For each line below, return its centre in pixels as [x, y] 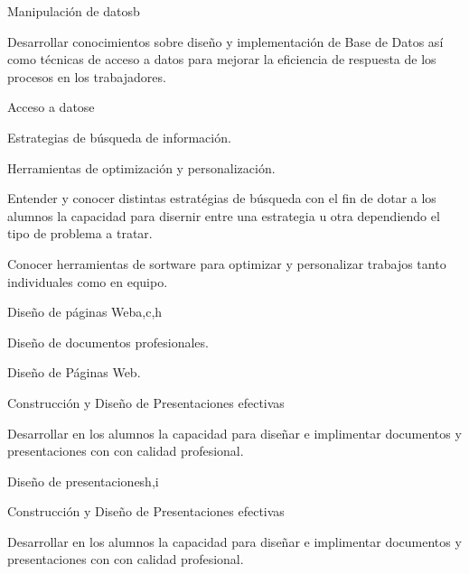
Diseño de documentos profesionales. [108, 342]
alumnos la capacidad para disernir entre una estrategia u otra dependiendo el [224, 215]
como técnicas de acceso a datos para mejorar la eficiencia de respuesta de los [222, 59]
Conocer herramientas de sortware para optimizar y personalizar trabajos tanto [227, 263]
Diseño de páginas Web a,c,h [85, 312]
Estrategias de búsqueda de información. [119, 137]
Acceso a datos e [51, 107]
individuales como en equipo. [88, 281]
